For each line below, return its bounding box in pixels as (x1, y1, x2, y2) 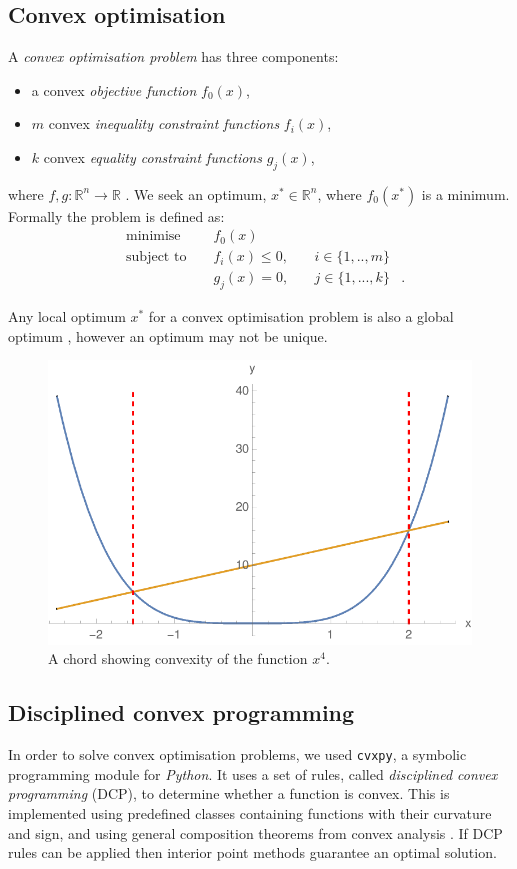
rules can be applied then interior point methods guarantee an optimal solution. (8, 842, 497, 863)
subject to (126, 250, 187, 265)
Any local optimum (8, 306, 126, 327)
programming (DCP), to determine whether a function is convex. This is (8, 783, 450, 804)
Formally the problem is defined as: (8, 205, 225, 226)
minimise (126, 229, 181, 244)
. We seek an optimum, (125, 183, 267, 204)
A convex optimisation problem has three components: (8, 46, 339, 67)
